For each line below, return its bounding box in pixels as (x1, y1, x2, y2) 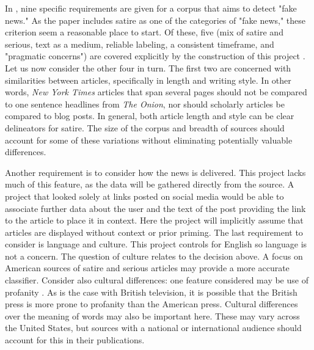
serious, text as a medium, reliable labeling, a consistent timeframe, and (5, 37, 274, 50)
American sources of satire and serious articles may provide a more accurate (5, 261, 290, 274)
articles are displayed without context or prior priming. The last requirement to (5, 225, 303, 238)
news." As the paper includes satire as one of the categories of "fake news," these (5, 13, 305, 26)
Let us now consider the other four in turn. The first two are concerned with (5, 61, 291, 74)
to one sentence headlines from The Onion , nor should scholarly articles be (5, 97, 285, 110)
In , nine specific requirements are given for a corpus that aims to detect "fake (5, 2, 297, 14)
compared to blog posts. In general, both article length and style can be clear (5, 109, 294, 122)
